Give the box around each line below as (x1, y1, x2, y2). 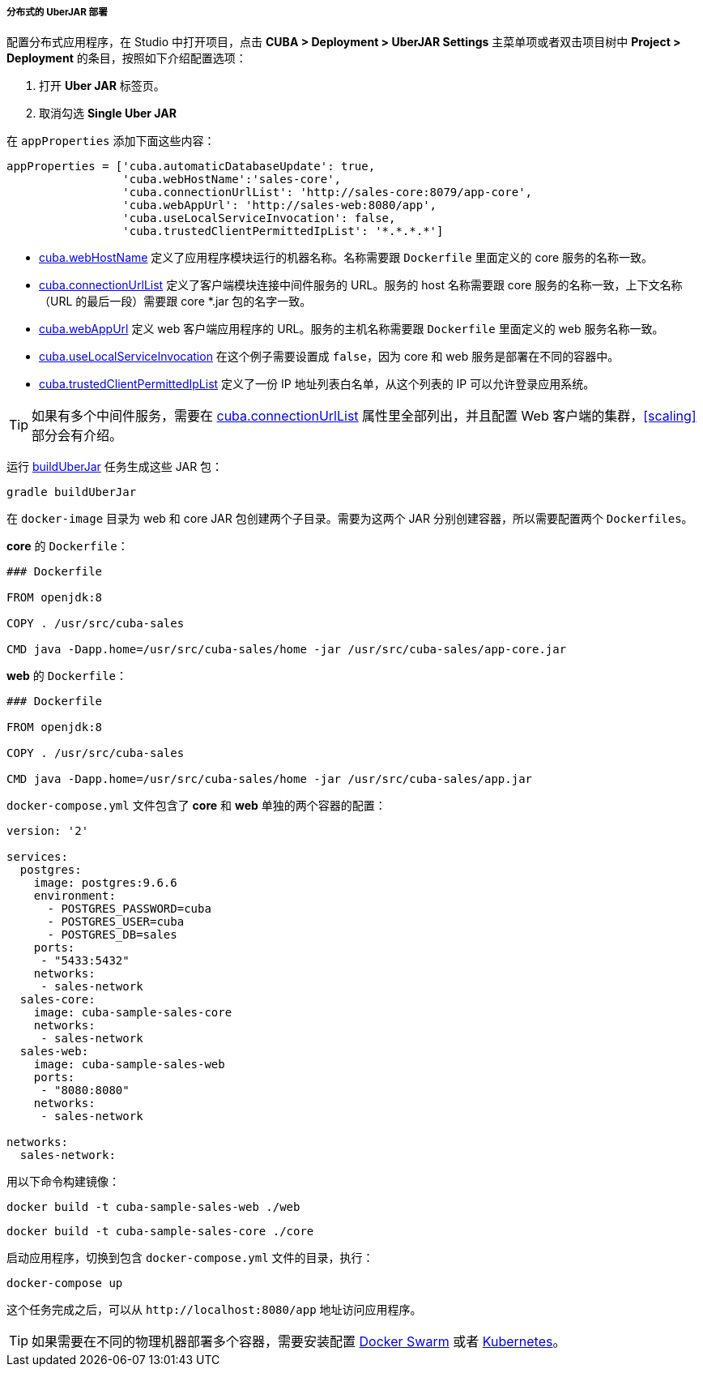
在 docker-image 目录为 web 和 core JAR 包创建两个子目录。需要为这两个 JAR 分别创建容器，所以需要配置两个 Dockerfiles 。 (6, 511, 693, 526)
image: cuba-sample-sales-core (33, 1006, 232, 1020)
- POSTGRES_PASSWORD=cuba (47, 902, 211, 916)
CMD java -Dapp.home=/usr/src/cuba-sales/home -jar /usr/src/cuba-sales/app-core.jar (6, 643, 567, 657)
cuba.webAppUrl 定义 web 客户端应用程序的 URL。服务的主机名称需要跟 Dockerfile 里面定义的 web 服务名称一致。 (39, 322, 664, 336)
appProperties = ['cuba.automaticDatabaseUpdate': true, (6, 160, 376, 173)
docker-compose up (6, 1277, 123, 1290)
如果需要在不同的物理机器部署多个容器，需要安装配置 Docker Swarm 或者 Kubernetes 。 (32, 1333, 566, 1350)
